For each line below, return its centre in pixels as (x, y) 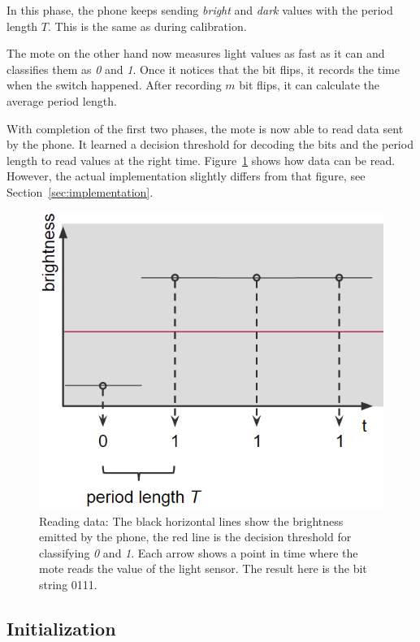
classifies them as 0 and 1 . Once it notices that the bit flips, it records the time (203, 69)
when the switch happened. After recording (114, 85)
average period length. (62, 100)
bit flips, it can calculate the (310, 85)
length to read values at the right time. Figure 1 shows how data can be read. (201, 160)
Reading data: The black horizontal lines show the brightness (191, 521)
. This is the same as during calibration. (147, 26)
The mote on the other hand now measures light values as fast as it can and (196, 53)
